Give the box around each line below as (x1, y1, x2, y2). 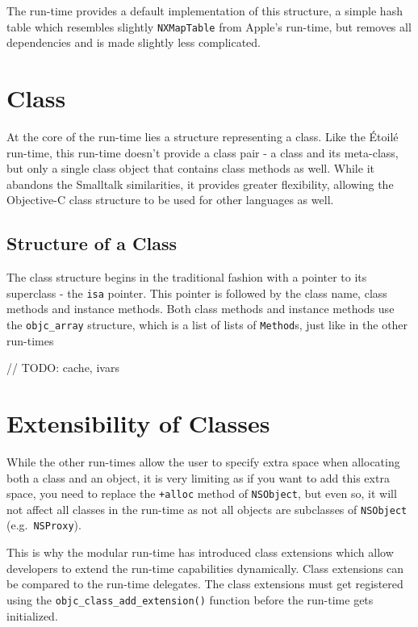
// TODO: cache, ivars (6, 359, 119, 376)
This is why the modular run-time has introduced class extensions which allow (6, 544, 394, 561)
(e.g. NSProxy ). (6, 516, 82, 533)
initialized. (6, 607, 58, 624)
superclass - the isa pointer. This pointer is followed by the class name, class (6, 284, 387, 301)
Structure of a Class (6, 231, 178, 256)
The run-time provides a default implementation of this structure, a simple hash (6, 2, 403, 19)
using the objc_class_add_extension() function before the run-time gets (6, 591, 374, 608)
